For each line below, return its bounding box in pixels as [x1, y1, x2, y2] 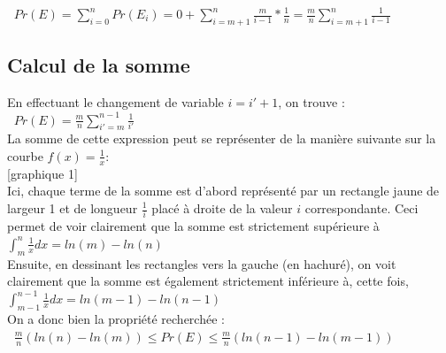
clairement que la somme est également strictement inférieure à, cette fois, [7, 272, 409, 290]
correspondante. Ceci [304, 199, 419, 217]
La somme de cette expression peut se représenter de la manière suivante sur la [7, 129, 436, 148]
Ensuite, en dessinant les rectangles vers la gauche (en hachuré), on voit [7, 254, 396, 272]
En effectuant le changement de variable [7, 93, 224, 111]
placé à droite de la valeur [151, 199, 293, 217]
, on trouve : [278, 93, 345, 111]
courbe [7, 146, 43, 165]
